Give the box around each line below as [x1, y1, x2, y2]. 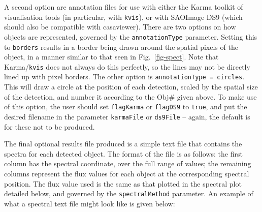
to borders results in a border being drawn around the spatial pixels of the [4, 41, 238, 52]
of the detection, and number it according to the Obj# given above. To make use [4, 91, 257, 102]
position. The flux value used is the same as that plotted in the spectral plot [4, 178, 242, 189]
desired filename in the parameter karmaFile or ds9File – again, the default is [4, 111, 250, 122]
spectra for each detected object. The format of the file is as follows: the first [4, 148, 243, 159]
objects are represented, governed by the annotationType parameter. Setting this [4, 31, 257, 42]
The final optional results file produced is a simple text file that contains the [4, 138, 242, 149]
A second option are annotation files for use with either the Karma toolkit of [4, 2, 243, 12]
